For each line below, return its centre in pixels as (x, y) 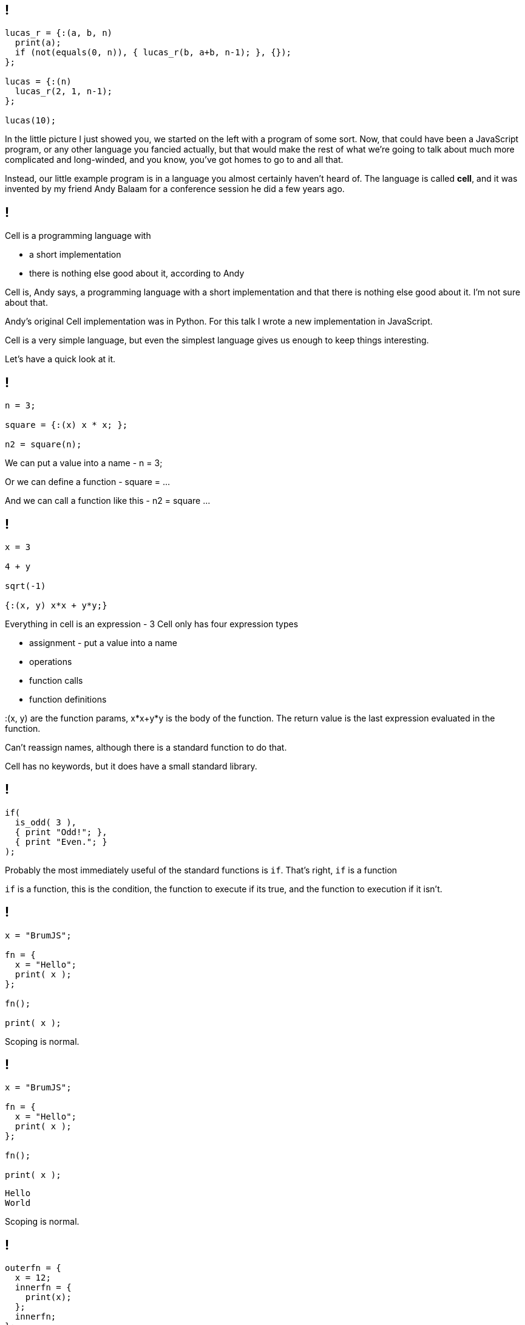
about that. (26, 303)
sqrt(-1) (25, 586)
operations (51, 661)
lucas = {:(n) (38, 82)
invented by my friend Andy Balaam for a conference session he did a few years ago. (175, 189)
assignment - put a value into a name (103, 642)
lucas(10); (31, 121)
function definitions (68, 699)
